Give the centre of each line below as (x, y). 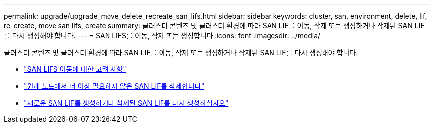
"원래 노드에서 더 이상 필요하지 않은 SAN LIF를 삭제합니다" (114, 86)
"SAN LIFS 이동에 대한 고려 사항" (75, 69)
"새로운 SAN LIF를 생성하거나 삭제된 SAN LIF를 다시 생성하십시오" (126, 103)
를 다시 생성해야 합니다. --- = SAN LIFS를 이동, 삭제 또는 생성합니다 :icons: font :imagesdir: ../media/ (162, 35)
